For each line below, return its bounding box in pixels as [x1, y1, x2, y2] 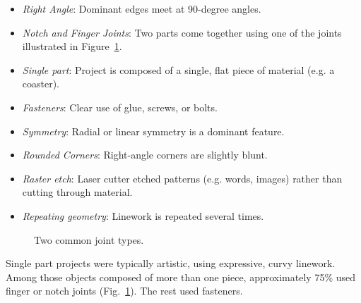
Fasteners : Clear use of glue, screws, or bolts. [22, 99, 218, 114]
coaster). [22, 76, 60, 91]
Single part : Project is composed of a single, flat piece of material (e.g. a [22, 62, 335, 77]
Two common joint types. [34, 232, 144, 247]
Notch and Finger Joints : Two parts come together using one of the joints [22, 25, 342, 39]
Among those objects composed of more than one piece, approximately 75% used [6, 269, 356, 284]
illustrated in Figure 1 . [22, 39, 122, 54]
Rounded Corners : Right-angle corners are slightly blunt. [22, 147, 268, 162]
